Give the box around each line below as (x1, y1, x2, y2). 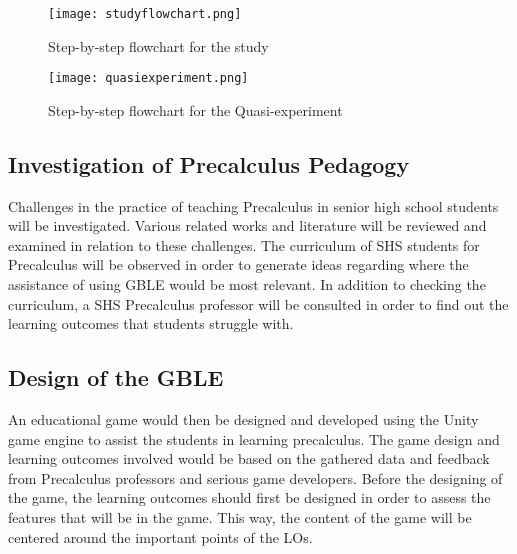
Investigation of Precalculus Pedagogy (8, 148, 410, 179)
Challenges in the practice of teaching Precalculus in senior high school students (8, 195, 499, 216)
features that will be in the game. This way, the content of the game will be (8, 507, 472, 528)
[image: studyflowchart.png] (48, 7, 242, 21)
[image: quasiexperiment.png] (48, 71, 249, 86)
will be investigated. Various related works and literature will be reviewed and (8, 215, 487, 236)
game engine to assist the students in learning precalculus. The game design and (8, 428, 500, 449)
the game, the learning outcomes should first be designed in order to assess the (8, 487, 491, 508)
